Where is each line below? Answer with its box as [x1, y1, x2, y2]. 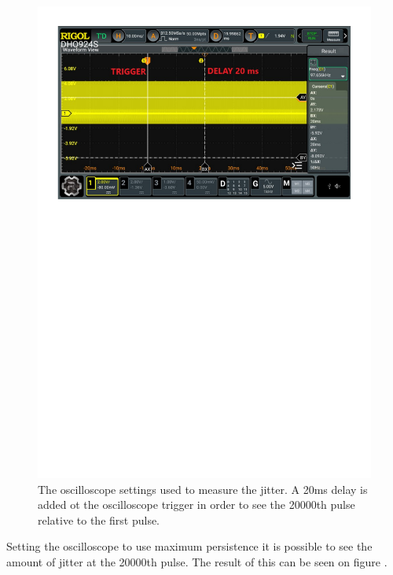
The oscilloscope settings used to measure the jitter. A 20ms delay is [38, 480, 368, 497]
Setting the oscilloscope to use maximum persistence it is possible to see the [6, 538, 373, 555]
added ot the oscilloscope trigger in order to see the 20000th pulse [38, 496, 355, 513]
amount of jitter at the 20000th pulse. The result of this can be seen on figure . [6, 554, 387, 570]
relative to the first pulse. [38, 511, 160, 528]
